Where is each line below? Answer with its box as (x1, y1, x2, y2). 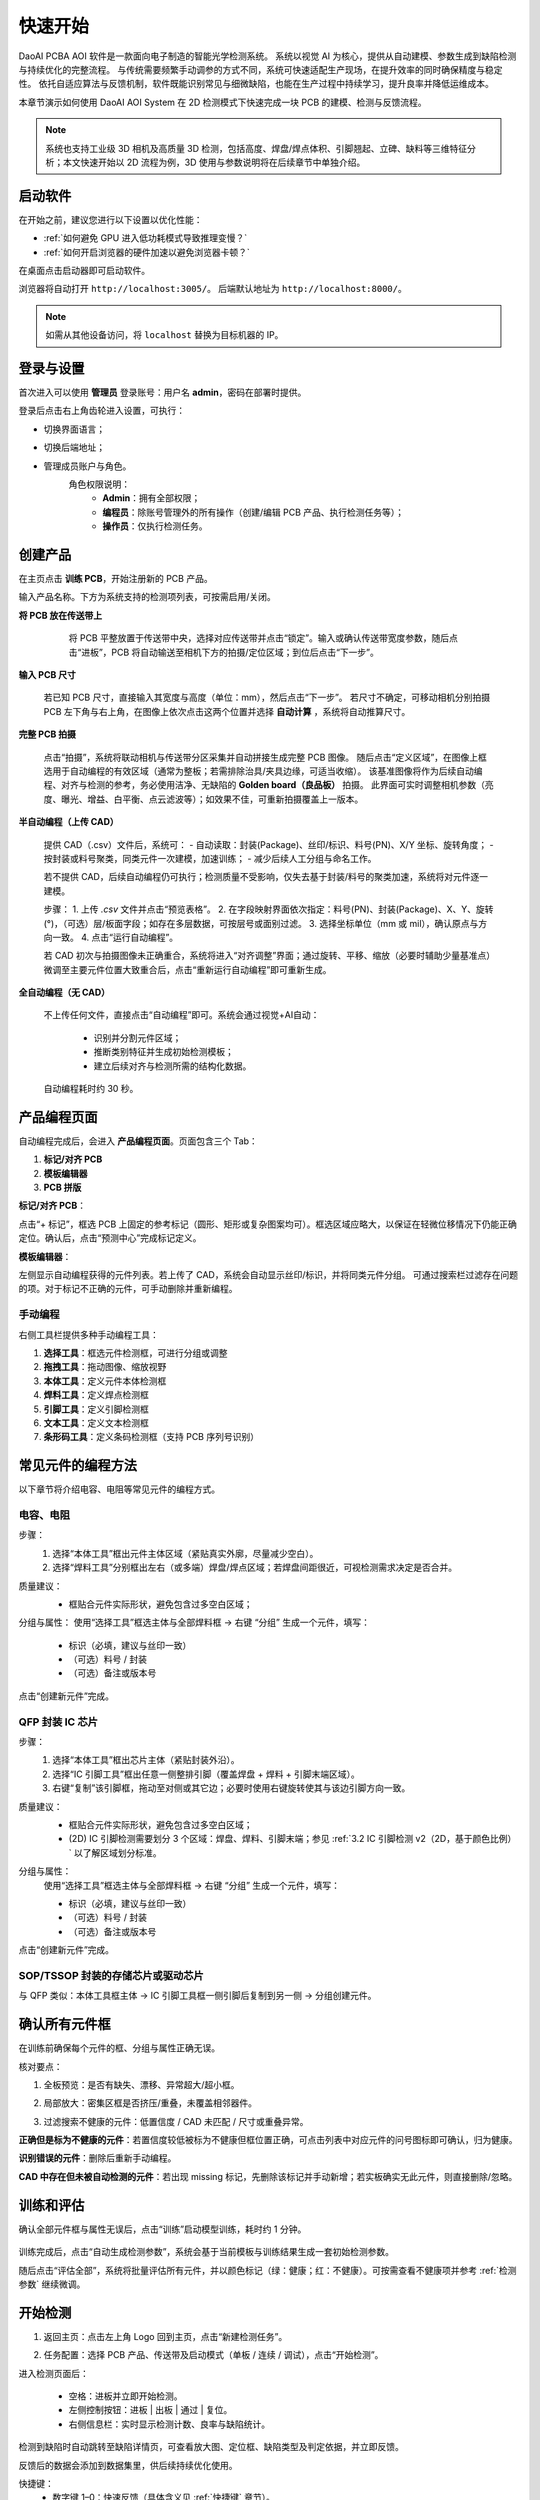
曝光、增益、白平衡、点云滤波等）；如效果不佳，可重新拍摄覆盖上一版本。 (60, 793, 364, 805)
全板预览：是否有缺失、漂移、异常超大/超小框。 (43, 2078, 240, 2090)
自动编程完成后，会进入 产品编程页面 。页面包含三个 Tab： (18, 1135, 259, 1147)
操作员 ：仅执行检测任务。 (102, 520, 208, 532)
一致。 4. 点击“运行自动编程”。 (51, 931, 179, 943)
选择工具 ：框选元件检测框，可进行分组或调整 (43, 1346, 228, 1359)
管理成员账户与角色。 (43, 460, 132, 472)
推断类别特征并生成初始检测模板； (93, 1046, 234, 1058)
